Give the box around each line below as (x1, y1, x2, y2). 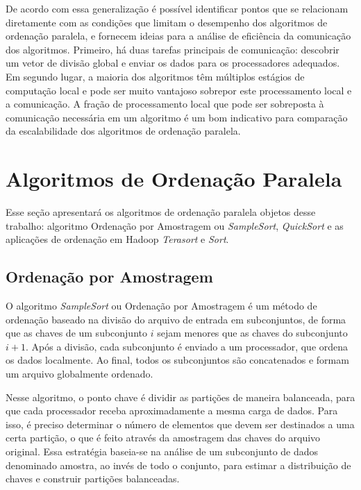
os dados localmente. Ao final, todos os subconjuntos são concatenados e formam (6, 353, 349, 367)
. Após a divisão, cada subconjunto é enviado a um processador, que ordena (25, 339, 349, 353)
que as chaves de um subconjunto (6, 326, 147, 340)
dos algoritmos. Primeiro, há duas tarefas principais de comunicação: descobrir (6, 42, 339, 56)
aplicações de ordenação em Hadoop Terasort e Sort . (6, 232, 229, 246)
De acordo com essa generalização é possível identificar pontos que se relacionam (6, 1, 349, 15)
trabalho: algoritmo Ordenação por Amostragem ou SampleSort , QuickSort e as (6, 218, 344, 233)
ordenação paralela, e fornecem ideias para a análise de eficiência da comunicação (6, 28, 351, 43)
